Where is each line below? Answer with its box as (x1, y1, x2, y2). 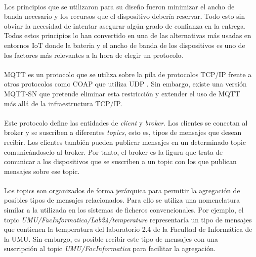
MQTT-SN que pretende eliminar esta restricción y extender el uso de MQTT (4, 88, 240, 98)
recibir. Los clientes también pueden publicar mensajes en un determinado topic (4, 136, 246, 147)
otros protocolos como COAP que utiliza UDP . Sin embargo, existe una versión (4, 79, 247, 89)
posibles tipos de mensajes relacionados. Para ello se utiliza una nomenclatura (4, 195, 240, 205)
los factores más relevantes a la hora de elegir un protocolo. (4, 49, 183, 60)
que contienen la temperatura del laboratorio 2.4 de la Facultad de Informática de (4, 224, 253, 234)
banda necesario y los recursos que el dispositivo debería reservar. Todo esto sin (4, 11, 245, 21)
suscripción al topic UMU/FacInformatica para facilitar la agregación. (4, 243, 216, 254)
